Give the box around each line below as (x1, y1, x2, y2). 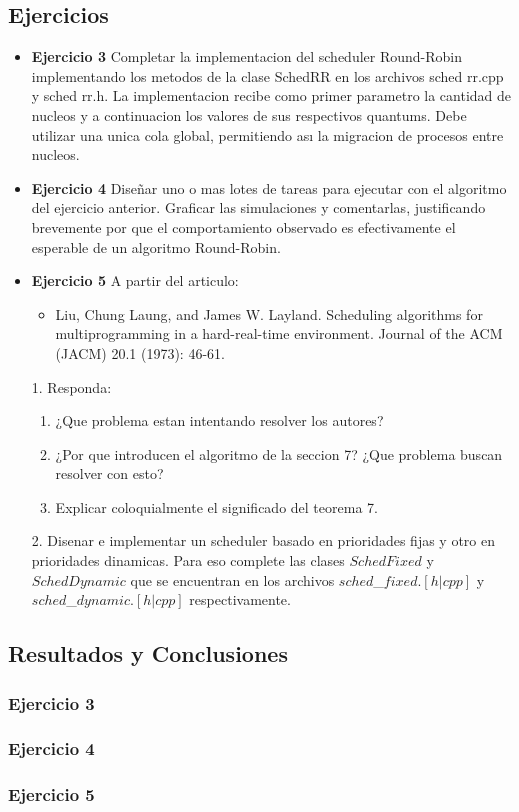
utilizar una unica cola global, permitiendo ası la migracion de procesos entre (31, 124, 504, 145)
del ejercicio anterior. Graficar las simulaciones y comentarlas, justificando (31, 197, 486, 218)
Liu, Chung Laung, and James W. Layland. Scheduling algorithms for (55, 303, 483, 324)
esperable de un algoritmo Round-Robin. (31, 236, 281, 257)
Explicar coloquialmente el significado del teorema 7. (55, 496, 378, 517)
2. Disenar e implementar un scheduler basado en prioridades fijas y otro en (31, 530, 495, 551)
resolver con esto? (55, 463, 164, 484)
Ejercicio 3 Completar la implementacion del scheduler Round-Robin (31, 46, 463, 67)
